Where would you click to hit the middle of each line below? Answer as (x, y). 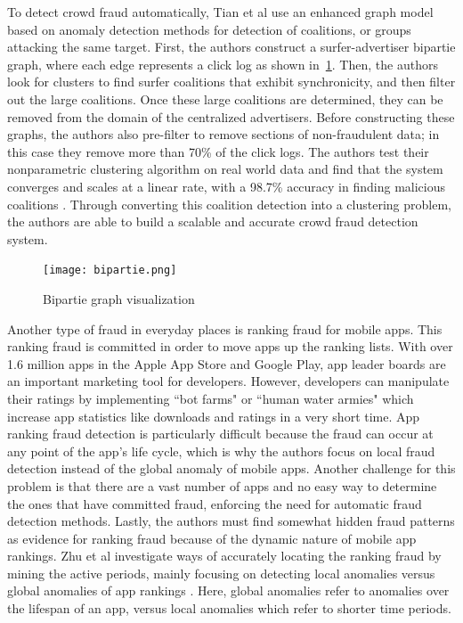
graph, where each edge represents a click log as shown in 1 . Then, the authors (223, 64)
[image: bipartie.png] (110, 271)
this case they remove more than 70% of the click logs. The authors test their (218, 151)
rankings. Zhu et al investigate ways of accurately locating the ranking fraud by (224, 556)
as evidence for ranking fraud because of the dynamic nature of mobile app (212, 538)
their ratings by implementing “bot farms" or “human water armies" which (211, 398)
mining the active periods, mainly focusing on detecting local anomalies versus (221, 573)
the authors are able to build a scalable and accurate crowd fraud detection (213, 221)
